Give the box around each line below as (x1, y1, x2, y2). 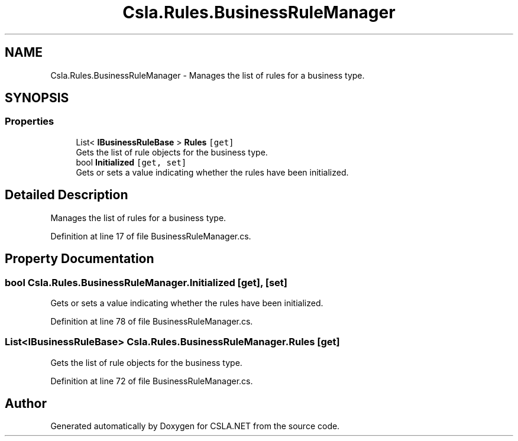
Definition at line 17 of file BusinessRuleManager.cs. (50, 231, 251, 241)
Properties (5, 115, 54, 128)
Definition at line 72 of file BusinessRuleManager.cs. (50, 375, 253, 386)
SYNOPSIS (5, 90, 69, 106)
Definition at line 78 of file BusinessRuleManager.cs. (50, 316, 253, 326)
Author (5, 396, 47, 411)
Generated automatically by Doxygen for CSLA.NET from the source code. (50, 421, 340, 432)
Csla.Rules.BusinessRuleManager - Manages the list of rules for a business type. (50, 70, 365, 80)
